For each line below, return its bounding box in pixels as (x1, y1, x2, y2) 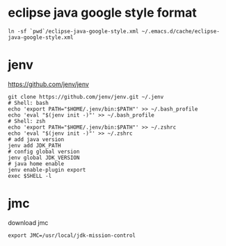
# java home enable (8, 160, 65, 167)
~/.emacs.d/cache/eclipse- (141, 28, 220, 35)
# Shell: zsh (8, 117, 46, 124)
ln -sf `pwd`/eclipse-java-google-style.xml (8, 28, 139, 35)
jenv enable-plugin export (8, 166, 86, 173)
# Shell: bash (8, 99, 49, 106)
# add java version (8, 136, 65, 143)
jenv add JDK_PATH (8, 142, 61, 149)
